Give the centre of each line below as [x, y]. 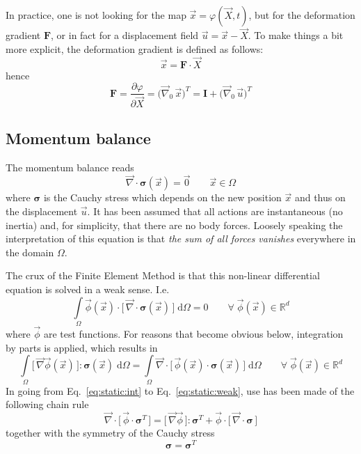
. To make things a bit [296, 35]
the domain [30, 252]
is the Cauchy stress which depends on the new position [162, 197]
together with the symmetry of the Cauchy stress [110, 432]
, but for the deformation [302, 15]
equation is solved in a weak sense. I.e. [88, 289]
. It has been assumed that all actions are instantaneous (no [215, 211]
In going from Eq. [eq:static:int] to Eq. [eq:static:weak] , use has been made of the [180, 390]
